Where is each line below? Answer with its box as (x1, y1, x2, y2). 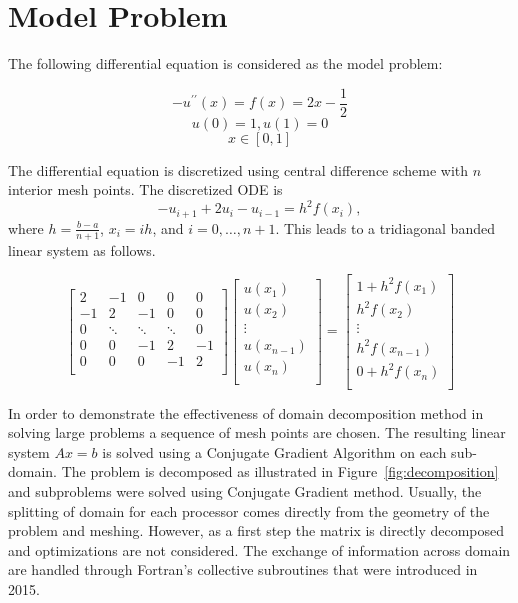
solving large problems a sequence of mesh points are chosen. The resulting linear (8, 422, 506, 443)
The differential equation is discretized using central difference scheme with (8, 159, 469, 180)
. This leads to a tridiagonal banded (275, 217, 495, 238)
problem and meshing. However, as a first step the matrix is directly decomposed (8, 520, 505, 541)
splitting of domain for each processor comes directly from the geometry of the (8, 500, 490, 521)
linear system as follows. (8, 239, 156, 260)
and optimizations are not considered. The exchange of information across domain (8, 539, 511, 560)
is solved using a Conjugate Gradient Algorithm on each (102, 441, 447, 462)
